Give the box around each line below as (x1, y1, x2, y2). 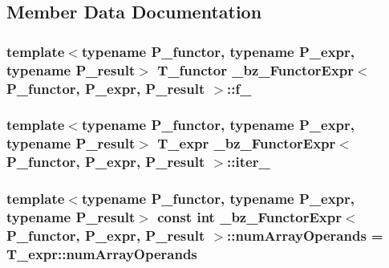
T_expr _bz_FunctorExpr (157, 133, 336, 153)
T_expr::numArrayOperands (6, 243, 197, 263)
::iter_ (227, 152, 270, 172)
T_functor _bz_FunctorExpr (157, 59, 355, 79)
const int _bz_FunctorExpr (157, 207, 342, 226)
